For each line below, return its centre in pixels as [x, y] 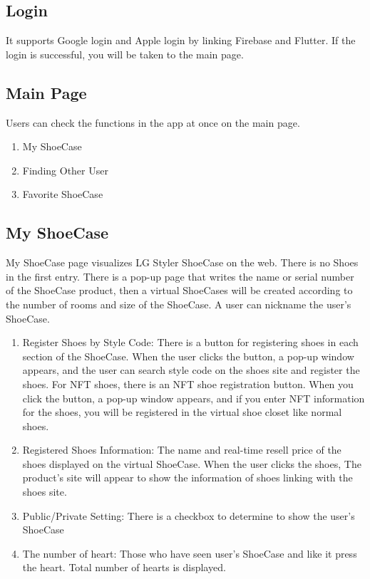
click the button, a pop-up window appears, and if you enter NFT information [194, 398]
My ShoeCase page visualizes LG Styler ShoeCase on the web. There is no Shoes [182, 262]
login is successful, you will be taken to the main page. [125, 54]
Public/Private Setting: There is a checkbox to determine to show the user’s [189, 515]
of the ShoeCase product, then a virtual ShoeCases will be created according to [179, 290]
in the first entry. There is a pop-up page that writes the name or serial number [180, 276]
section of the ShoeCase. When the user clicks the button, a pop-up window [188, 356]
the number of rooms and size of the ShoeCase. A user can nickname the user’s [179, 304]
